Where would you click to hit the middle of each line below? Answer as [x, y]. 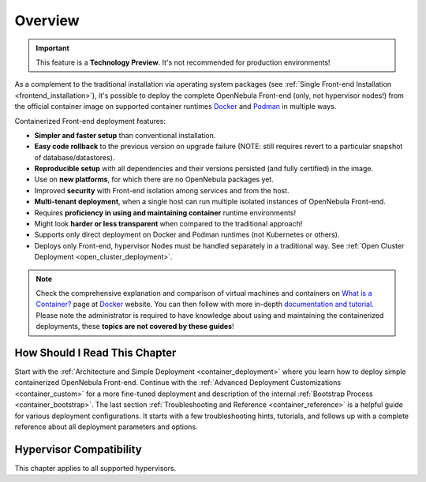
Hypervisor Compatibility [78, 449]
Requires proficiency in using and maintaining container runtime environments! [165, 212]
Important [53, 48]
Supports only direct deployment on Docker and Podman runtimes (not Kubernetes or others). [187, 235]
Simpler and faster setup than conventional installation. [125, 135]
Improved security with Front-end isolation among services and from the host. [162, 190]
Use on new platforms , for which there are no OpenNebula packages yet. [154, 179]
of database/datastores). [75, 157]
